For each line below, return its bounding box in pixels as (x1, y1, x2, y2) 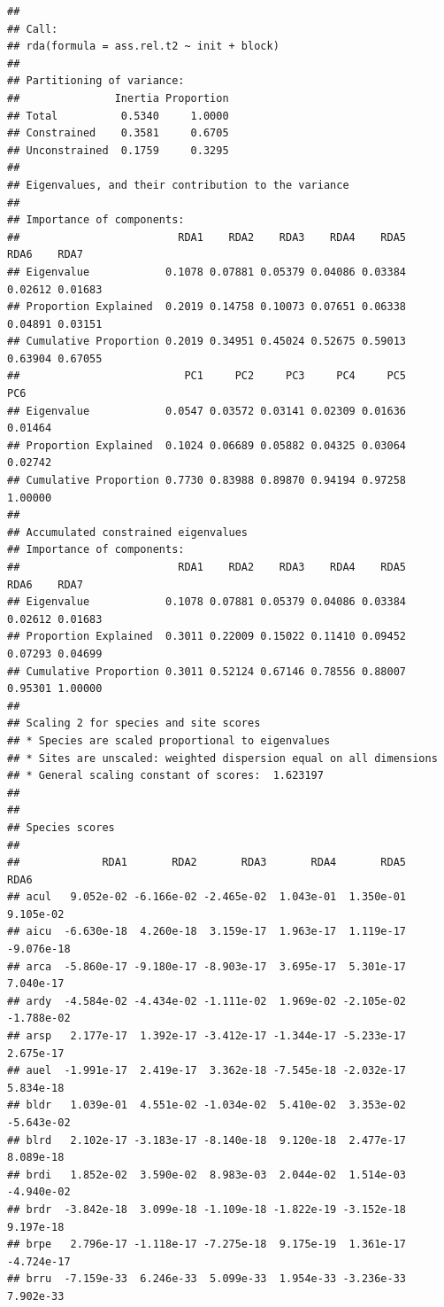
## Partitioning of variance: (7, 74, 185, 88)
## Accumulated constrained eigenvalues (7, 525, 249, 539)
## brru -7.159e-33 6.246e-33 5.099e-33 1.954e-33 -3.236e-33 (7, 1272, 407, 1286)
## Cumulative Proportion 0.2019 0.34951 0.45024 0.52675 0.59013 (7, 335, 407, 348)
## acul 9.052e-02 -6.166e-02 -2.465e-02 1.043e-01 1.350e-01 (7, 891, 407, 904)
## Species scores (7, 821, 115, 834)
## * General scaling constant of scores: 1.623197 (7, 769, 324, 782)
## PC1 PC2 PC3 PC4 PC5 (7, 370, 407, 383)
